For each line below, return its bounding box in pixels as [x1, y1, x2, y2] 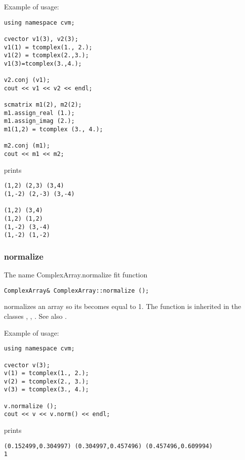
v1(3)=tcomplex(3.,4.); [4, 60, 82, 67]
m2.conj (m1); [4, 142, 50, 150]
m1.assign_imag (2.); [4, 117, 75, 125]
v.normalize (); [4, 402, 57, 410]
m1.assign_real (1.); [4, 109, 75, 116]
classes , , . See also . [4, 311, 67, 321]
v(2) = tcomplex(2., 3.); [4, 378, 89, 385]
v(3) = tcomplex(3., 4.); [4, 386, 89, 393]
